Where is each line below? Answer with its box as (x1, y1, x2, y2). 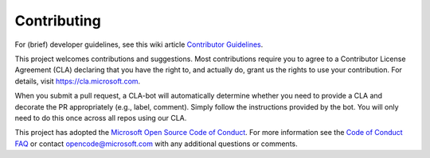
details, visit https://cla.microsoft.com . (14, 76, 141, 86)
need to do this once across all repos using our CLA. (14, 113, 187, 122)
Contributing (14, 12, 101, 29)
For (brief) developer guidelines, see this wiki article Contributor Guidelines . (14, 40, 264, 49)
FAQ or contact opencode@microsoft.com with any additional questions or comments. (14, 139, 298, 148)
